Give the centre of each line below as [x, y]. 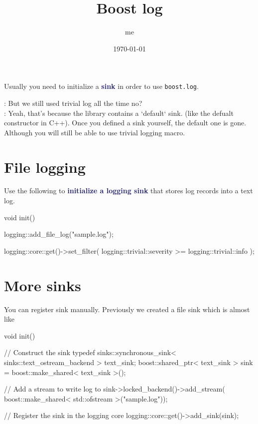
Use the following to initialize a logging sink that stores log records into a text [129, 191]
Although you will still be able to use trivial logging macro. [95, 132]
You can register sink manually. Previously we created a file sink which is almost [127, 309]
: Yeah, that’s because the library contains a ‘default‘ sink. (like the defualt [119, 113]
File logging [45, 167]
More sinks [43, 285]
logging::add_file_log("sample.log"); [59, 234]
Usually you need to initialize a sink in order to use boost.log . [101, 86]
